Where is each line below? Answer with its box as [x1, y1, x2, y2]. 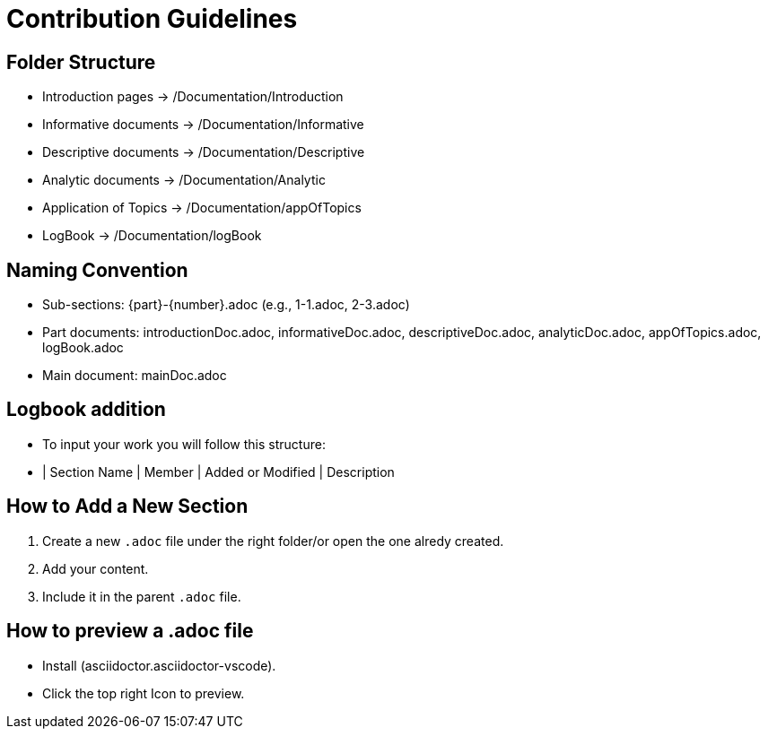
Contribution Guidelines [6, 4, 298, 34]
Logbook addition [6, 398, 166, 421]
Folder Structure [6, 50, 156, 74]
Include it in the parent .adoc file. [42, 588, 241, 604]
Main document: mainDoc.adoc [42, 368, 227, 384]
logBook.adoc [42, 340, 124, 356]
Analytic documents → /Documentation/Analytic [42, 172, 326, 188]
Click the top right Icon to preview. [42, 685, 245, 701]
